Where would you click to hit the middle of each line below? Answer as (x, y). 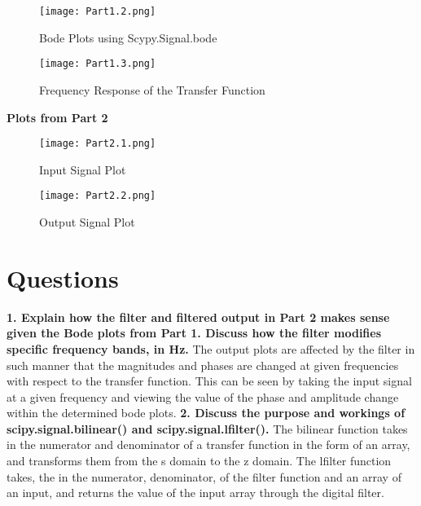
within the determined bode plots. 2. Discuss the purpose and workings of (206, 413)
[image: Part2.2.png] (98, 196)
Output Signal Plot (87, 222)
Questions (63, 277)
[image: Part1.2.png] (98, 11)
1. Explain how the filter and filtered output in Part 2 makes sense (198, 317)
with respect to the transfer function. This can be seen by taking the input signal (209, 381)
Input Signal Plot (83, 169)
